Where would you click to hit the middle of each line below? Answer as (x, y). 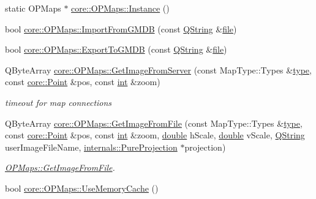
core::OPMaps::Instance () (120, 8)
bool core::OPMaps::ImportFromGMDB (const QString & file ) (121, 28)
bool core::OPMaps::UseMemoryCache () (82, 188)
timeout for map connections (58, 102)
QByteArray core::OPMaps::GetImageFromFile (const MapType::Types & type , (154, 123)
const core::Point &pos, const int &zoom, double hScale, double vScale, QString (155, 135)
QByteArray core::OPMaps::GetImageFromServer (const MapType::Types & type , (158, 69)
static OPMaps (33, 8)
